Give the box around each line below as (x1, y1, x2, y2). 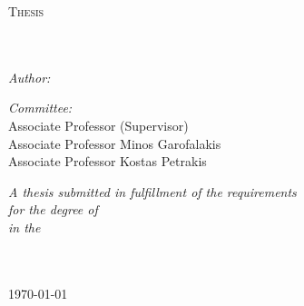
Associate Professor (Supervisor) (8, 115, 189, 134)
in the (8, 217, 41, 236)
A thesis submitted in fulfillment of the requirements (8, 182, 297, 201)
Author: (8, 67, 51, 86)
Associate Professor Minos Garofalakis (8, 133, 221, 153)
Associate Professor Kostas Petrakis (8, 152, 207, 171)
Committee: (8, 98, 73, 117)
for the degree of (8, 200, 98, 219)
